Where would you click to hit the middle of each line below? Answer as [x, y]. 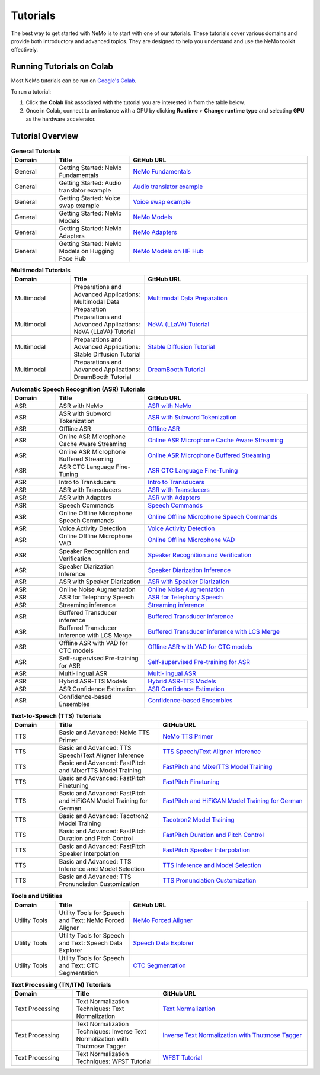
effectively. [25, 50]
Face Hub [72, 259]
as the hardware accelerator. [61, 119]
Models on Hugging [87, 251]
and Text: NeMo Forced [92, 920]
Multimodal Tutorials [41, 271]
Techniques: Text [100, 1009]
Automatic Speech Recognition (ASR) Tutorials [78, 389]
